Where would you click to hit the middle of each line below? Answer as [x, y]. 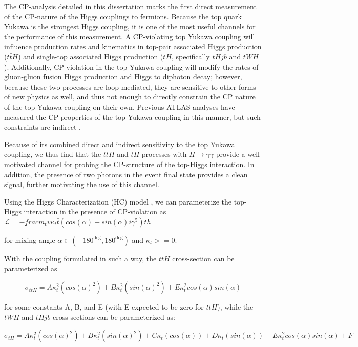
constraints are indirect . [43, 127]
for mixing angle [30, 240]
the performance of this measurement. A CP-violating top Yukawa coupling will [130, 36]
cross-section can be [203, 258]
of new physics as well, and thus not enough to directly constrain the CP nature [130, 97]
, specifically [191, 56]
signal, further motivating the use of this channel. [82, 184]
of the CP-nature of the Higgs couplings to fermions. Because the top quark [123, 16]
